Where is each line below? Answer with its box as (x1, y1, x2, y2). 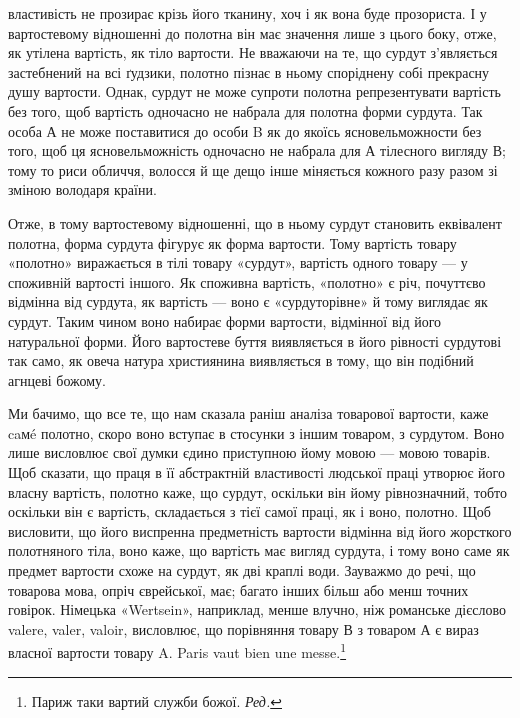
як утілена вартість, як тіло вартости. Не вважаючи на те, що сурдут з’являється (8, 42, 498, 63)
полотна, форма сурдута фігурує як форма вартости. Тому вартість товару (8, 232, 457, 253)
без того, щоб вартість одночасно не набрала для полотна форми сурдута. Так (8, 100, 483, 121)
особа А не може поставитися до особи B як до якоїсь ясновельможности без (8, 120, 482, 141)
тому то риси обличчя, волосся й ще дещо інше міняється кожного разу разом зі (8, 159, 498, 180)
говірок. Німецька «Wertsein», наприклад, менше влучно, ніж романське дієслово (8, 599, 506, 620)
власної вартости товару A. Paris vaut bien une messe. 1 (8, 639, 347, 663)
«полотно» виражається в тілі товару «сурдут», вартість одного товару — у (8, 252, 468, 273)
